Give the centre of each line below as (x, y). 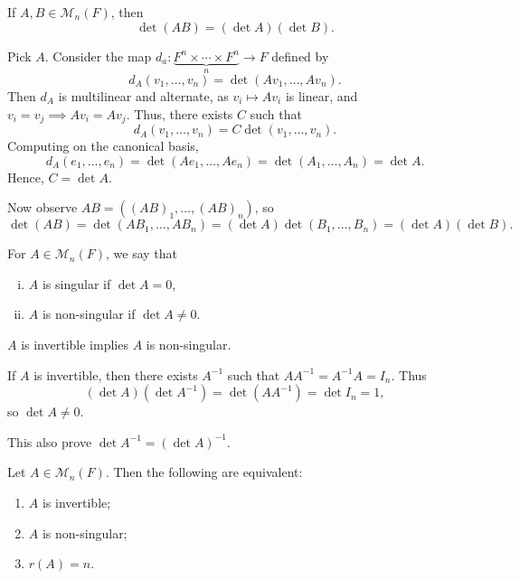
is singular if (76, 283)
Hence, (26, 177)
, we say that (141, 253)
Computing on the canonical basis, (103, 146)
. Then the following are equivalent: (204, 472)
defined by (300, 56)
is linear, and (321, 96)
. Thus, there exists (180, 113)
